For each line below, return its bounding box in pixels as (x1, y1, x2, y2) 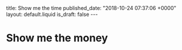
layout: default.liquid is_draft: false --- (6, 11, 98, 18)
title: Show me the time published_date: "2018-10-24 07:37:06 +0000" (6, 5, 177, 11)
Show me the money (6, 31, 108, 45)
